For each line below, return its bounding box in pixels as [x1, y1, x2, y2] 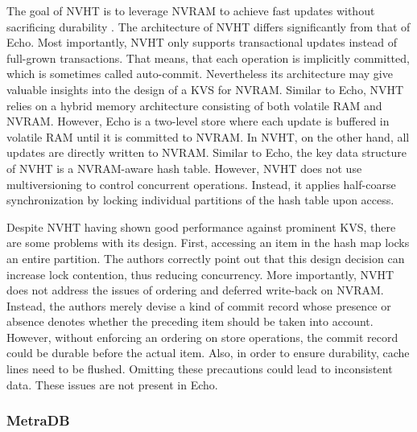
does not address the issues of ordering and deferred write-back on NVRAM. [6, 282, 384, 298]
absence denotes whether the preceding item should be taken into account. [6, 313, 374, 330]
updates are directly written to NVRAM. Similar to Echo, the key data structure [6, 144, 407, 161]
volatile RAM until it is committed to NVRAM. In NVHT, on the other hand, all [6, 128, 410, 145]
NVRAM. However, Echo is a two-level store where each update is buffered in [6, 113, 390, 130]
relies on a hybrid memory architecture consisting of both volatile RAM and [6, 97, 382, 113]
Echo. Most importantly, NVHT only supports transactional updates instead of [6, 34, 398, 51]
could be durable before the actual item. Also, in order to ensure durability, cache [6, 344, 410, 361]
